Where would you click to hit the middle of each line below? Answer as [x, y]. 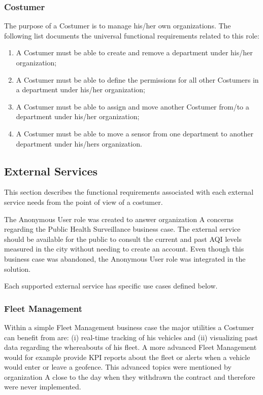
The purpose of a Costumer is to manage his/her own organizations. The [118, 26]
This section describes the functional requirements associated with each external [129, 192]
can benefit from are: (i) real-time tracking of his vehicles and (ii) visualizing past [131, 337]
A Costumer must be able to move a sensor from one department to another [135, 133]
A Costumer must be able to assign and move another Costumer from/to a [133, 106]
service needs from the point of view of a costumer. [84, 202]
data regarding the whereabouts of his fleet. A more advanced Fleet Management [130, 347]
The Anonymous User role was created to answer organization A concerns [119, 219]
